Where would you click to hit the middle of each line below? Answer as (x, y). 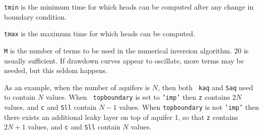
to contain (20, 97)
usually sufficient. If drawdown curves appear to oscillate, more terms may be (124, 60)
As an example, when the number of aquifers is (77, 87)
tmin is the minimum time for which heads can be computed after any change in (129, 7)
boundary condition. (35, 16)
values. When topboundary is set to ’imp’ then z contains (138, 97)
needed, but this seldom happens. (56, 70)
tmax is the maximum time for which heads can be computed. (100, 33)
